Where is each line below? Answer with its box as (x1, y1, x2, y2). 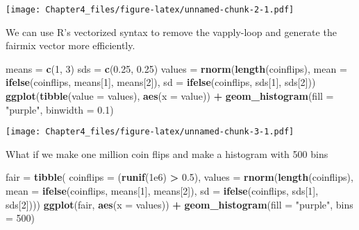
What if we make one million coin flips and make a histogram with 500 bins (6, 146, 328, 161)
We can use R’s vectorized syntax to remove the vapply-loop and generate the (6, 24, 337, 39)
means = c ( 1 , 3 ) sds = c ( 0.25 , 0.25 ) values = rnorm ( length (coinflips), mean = (6, 61, 347, 76)
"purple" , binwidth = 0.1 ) (6, 102, 114, 116)
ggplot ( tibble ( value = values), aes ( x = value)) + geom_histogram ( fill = (6, 89, 334, 103)
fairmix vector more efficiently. (6, 38, 135, 53)
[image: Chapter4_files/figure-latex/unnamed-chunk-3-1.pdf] (6, 127, 294, 137)
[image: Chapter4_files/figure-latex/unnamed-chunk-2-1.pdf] (6, 5, 294, 15)
